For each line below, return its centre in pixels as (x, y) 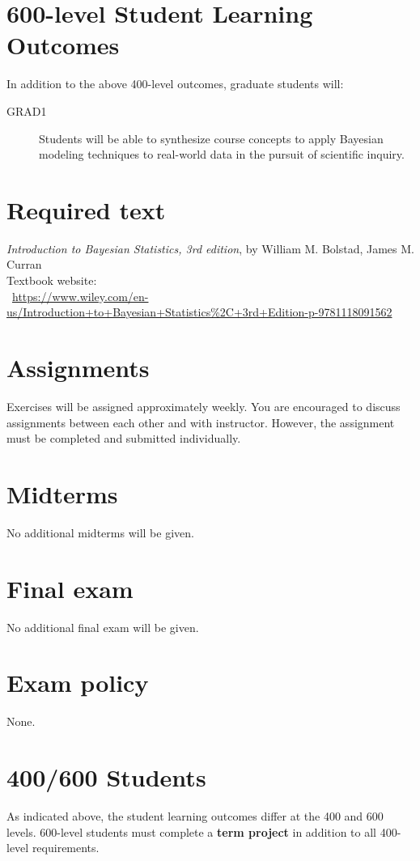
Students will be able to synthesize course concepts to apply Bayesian (211, 138)
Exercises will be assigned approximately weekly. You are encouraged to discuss (204, 406)
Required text (86, 209)
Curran (24, 264)
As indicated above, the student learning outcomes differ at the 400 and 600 (195, 815)
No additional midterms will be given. (100, 532)
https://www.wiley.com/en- (81, 296)
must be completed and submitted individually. (124, 438)
